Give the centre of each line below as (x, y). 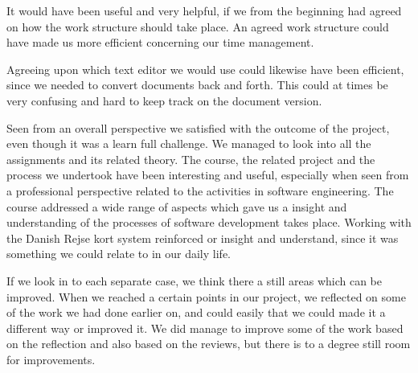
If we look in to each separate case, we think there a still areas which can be (195, 280)
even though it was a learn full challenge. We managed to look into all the (189, 143)
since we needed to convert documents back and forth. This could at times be (197, 85)
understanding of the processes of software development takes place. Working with (209, 222)
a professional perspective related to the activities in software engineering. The (200, 190)
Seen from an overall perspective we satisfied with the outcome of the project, (198, 127)
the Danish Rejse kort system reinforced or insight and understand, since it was (203, 238)
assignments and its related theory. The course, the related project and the (191, 159)
